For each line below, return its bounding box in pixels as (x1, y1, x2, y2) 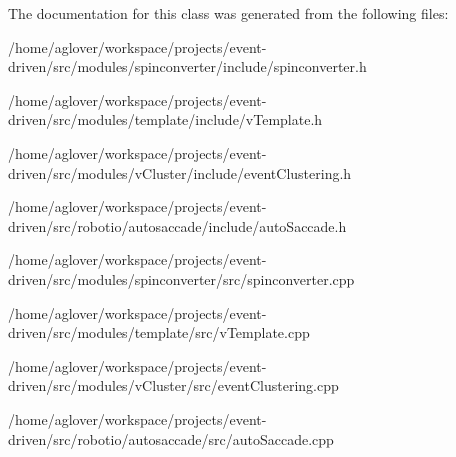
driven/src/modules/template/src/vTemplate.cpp (8, 322, 310, 343)
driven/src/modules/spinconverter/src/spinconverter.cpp (8, 268, 355, 289)
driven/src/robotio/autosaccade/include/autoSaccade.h (8, 215, 347, 236)
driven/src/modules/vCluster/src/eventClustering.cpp (8, 375, 339, 396)
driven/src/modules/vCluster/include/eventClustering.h (8, 162, 352, 183)
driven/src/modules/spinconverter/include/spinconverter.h (8, 56, 367, 77)
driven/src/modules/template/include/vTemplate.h (8, 109, 323, 130)
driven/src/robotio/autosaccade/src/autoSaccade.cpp (8, 428, 334, 449)
